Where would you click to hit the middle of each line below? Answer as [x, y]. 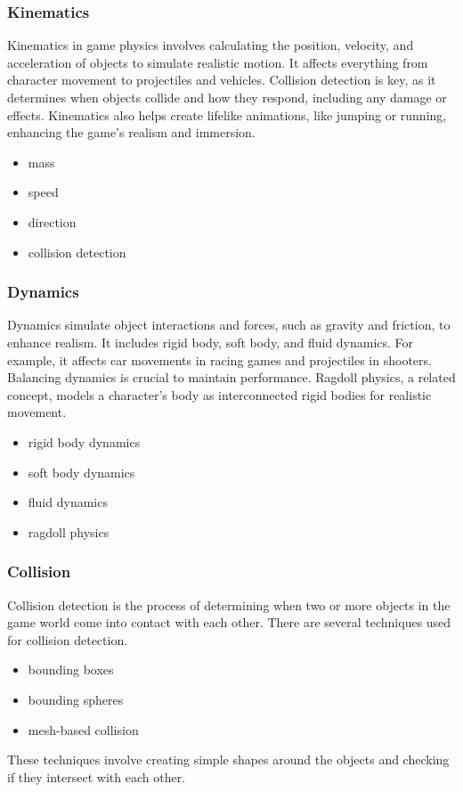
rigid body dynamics [84, 441]
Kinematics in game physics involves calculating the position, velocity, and [211, 45]
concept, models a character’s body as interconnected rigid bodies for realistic [219, 394]
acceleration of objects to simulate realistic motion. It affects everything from [218, 62]
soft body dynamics [81, 472]
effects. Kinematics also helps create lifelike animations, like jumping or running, [227, 114]
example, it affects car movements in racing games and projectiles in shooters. [219, 359]
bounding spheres [76, 699]
